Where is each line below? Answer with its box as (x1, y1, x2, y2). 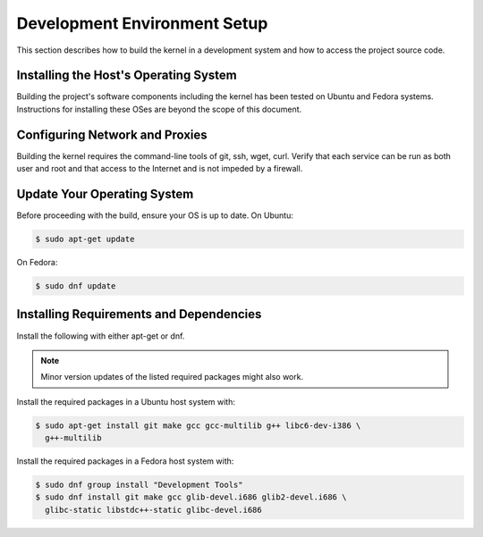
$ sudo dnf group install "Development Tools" (35, 480, 243, 491)
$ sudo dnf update (35, 281, 116, 290)
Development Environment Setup (16, 13, 268, 33)
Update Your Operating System (16, 186, 194, 201)
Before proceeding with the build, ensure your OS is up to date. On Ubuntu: (16, 210, 294, 221)
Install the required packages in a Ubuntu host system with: (16, 396, 236, 407)
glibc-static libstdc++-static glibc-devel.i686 (45, 505, 263, 515)
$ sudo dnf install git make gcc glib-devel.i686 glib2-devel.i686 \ (35, 492, 347, 502)
